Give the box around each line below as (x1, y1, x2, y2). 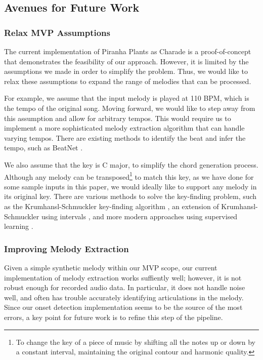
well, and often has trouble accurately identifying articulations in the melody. (4, 292, 244, 302)
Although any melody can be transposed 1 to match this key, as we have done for (4, 170, 254, 182)
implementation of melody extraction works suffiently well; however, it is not (4, 272, 242, 283)
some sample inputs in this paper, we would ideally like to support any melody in (4, 181, 257, 191)
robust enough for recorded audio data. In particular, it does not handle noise (4, 282, 245, 293)
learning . (4, 221, 33, 231)
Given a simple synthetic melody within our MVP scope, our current (4, 262, 217, 272)
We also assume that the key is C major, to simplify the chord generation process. (4, 159, 258, 170)
